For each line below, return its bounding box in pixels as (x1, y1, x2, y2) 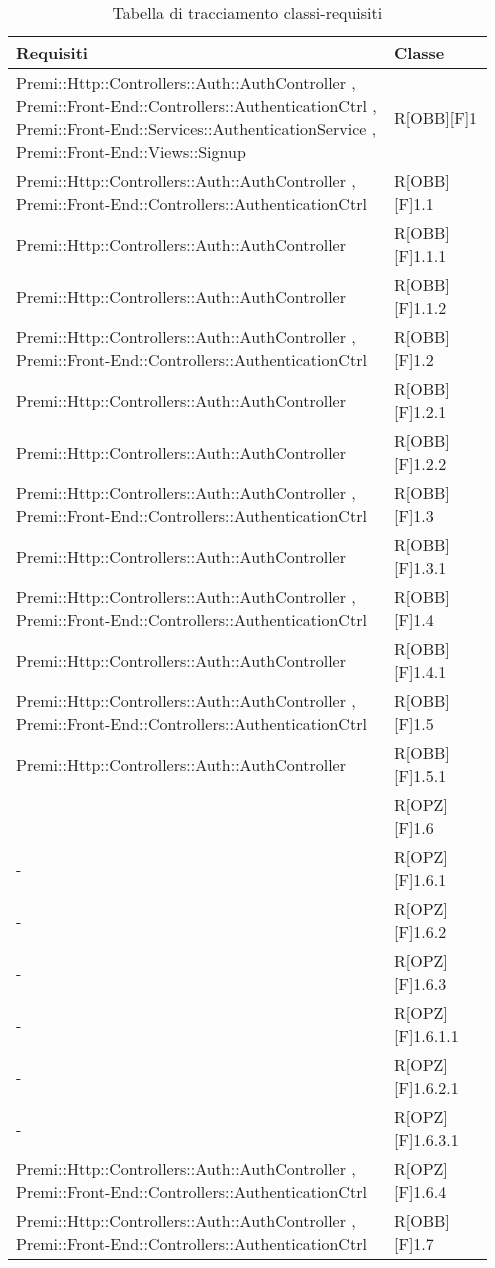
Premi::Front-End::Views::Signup (16, 140, 246, 163)
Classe (394, 41, 445, 64)
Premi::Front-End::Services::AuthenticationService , (16, 117, 377, 140)
